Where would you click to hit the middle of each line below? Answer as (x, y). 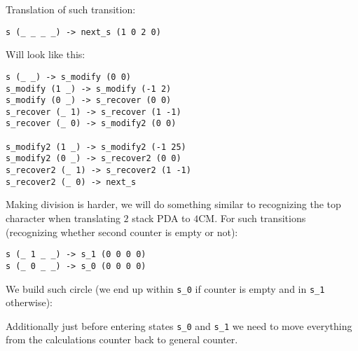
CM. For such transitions (252, 218)
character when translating (63, 218)
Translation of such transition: (71, 9)
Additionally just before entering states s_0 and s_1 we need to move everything (179, 325)
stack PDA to (161, 218)
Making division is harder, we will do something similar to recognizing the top (173, 204)
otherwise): (29, 302)
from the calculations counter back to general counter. (122, 339)
